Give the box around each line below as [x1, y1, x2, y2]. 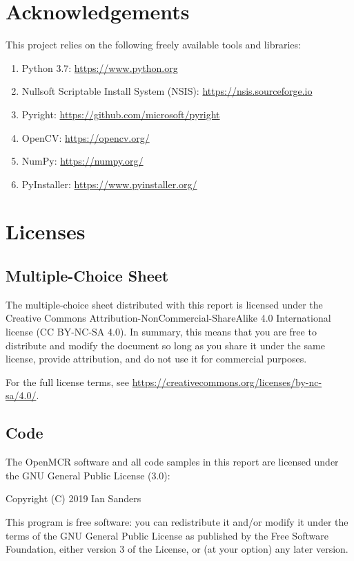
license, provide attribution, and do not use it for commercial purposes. [6, 351, 307, 366]
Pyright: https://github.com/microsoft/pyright [21, 107, 220, 121]
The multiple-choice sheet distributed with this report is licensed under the [6, 297, 323, 311]
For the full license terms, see [6, 374, 129, 389]
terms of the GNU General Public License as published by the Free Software [6, 528, 328, 542]
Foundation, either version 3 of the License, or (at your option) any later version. [6, 542, 348, 556]
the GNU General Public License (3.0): [6, 468, 170, 482]
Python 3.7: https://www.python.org [21, 60, 178, 75]
